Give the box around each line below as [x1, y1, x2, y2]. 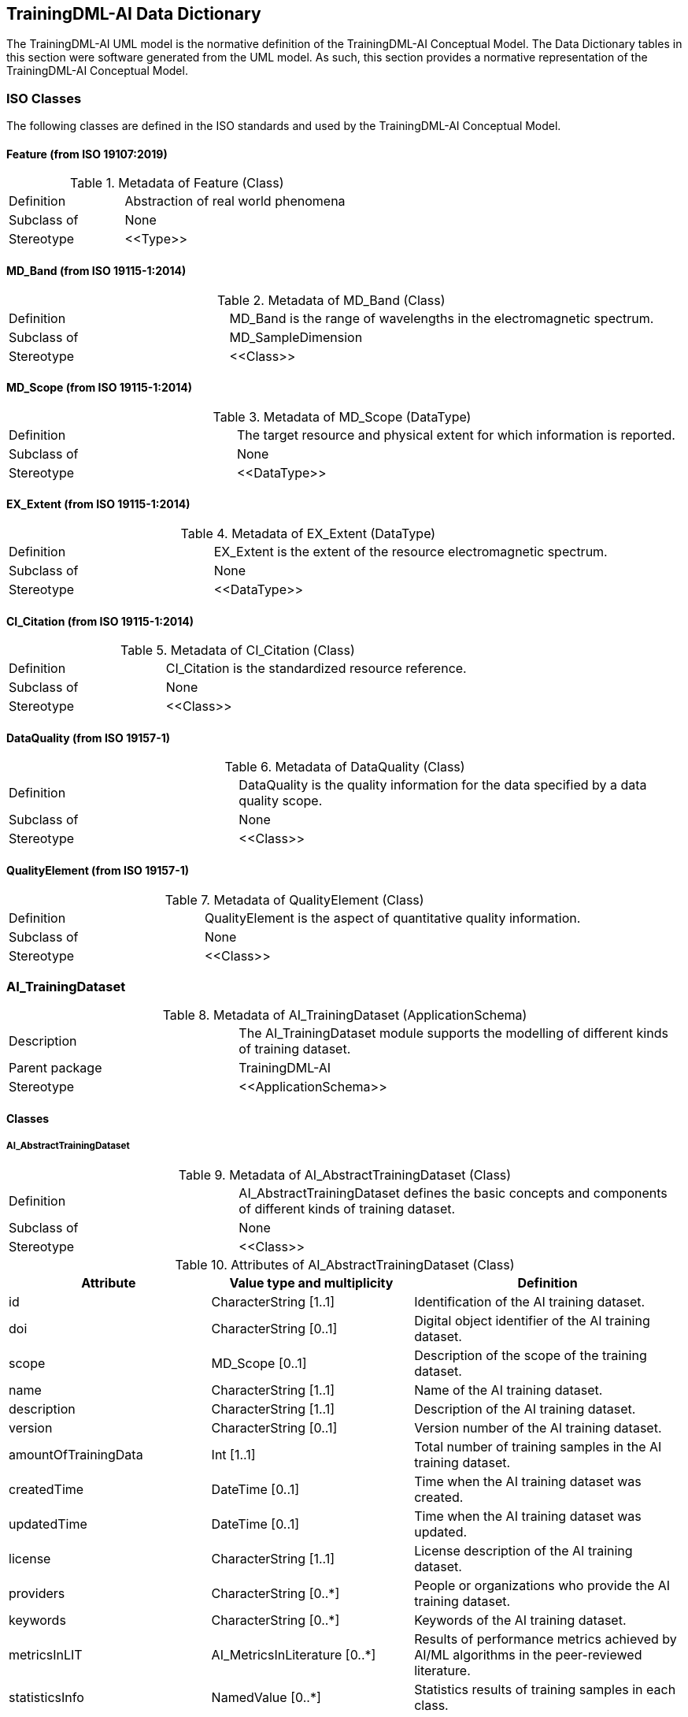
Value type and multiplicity [229, 1274, 394, 1291]
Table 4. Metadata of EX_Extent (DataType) [180, 526, 436, 542]
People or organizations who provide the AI [414, 1577, 671, 1593]
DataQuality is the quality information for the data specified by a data [239, 777, 647, 793]
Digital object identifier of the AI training [414, 1312, 650, 1329]
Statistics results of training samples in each [414, 1681, 676, 1697]
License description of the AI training [414, 1542, 633, 1559]
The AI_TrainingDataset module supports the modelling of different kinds [239, 1025, 668, 1042]
